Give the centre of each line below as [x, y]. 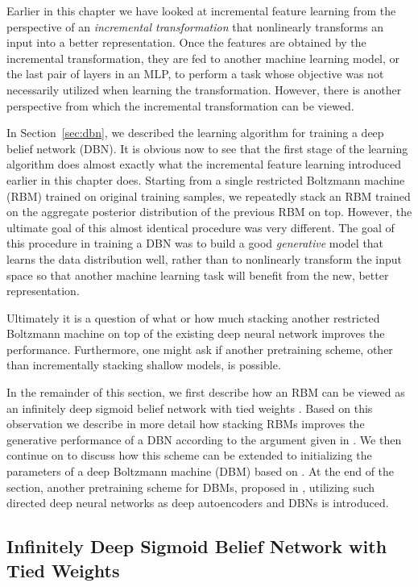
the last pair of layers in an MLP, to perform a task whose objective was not [195, 74]
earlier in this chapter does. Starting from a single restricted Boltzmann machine [206, 179]
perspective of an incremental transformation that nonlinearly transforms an [195, 26]
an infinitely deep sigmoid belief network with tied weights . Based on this [190, 408]
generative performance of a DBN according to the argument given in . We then [204, 439]
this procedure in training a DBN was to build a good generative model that [195, 243]
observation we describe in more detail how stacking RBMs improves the [186, 424]
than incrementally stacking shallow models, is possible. [144, 365]
